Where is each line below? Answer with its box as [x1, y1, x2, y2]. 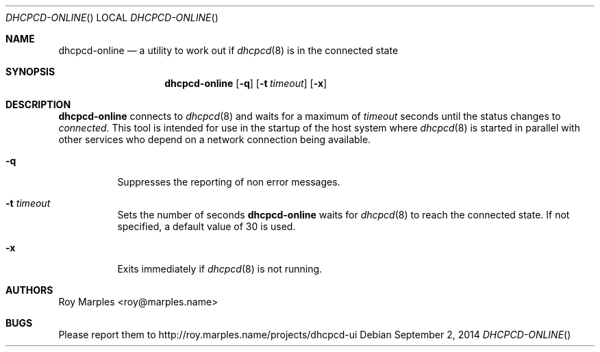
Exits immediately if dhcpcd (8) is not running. [117, 263, 323, 275]
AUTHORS [5, 284, 53, 296]
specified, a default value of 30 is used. [117, 221, 296, 232]
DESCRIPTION [5, 99, 71, 110]
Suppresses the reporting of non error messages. [117, 176, 340, 188]
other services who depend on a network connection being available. [58, 134, 371, 145]
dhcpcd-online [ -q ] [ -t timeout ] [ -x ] [164, 77, 327, 89]
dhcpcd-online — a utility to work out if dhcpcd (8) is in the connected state [58, 45, 399, 56]
